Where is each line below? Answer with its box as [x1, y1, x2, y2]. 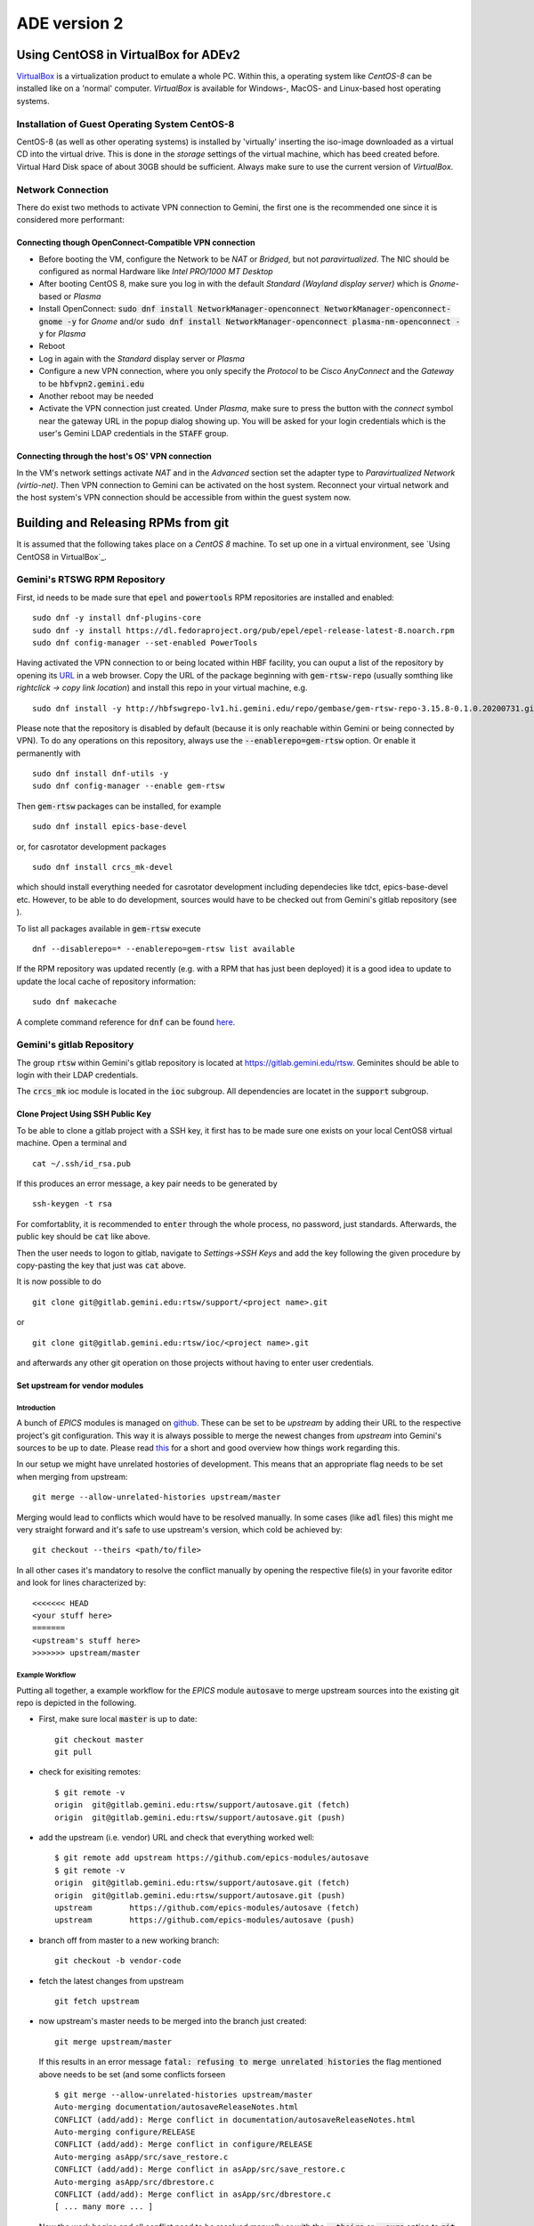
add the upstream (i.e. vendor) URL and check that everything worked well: [38, 1832, 315, 1843]
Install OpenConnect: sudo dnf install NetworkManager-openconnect [38, 304, 320, 314]
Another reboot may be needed [38, 390, 154, 401]
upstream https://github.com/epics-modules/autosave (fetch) [54, 1903, 360, 1913]
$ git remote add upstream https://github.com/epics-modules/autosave [54, 1853, 369, 1863]
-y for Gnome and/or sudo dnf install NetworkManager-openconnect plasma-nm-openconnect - [67, 316, 461, 327]
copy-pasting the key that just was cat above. [16, 1260, 187, 1271]
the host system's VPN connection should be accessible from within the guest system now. [16, 492, 352, 503]
